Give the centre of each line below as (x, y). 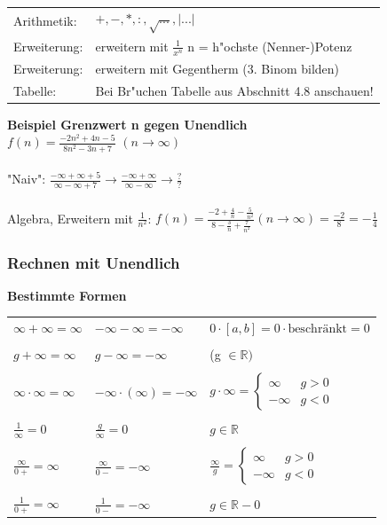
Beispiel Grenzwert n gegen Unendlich (127, 124)
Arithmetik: (45, 21)
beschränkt (318, 329)
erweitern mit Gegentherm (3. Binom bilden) (217, 68)
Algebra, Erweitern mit (70, 218)
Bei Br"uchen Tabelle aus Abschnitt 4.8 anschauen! (234, 90)
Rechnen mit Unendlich (94, 262)
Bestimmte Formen (67, 295)
